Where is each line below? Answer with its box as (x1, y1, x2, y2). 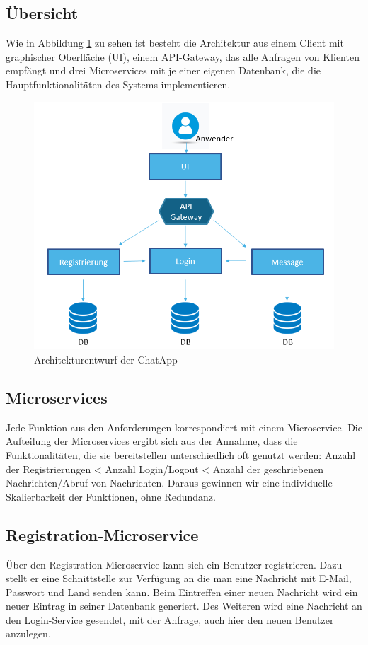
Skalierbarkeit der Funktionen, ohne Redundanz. (6, 489, 216, 504)
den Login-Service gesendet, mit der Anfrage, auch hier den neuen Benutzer (6, 612, 334, 627)
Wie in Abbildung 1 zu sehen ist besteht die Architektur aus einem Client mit (6, 35, 344, 50)
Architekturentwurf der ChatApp (34, 351, 178, 366)
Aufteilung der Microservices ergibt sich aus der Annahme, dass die (6, 434, 298, 448)
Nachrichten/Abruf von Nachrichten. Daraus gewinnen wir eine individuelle (6, 475, 333, 490)
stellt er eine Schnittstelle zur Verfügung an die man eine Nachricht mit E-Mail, (6, 571, 352, 586)
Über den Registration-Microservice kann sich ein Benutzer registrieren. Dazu (6, 557, 343, 571)
